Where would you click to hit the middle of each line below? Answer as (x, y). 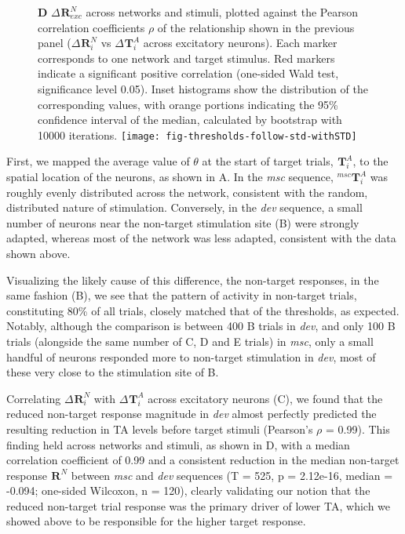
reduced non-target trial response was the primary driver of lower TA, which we (199, 505)
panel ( (55, 43)
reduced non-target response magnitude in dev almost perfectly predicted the (192, 414)
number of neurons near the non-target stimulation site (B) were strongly (183, 222)
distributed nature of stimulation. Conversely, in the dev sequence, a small (184, 207)
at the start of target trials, (268, 161)
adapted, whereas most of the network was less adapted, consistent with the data (201, 238)
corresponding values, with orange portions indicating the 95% (188, 104)
